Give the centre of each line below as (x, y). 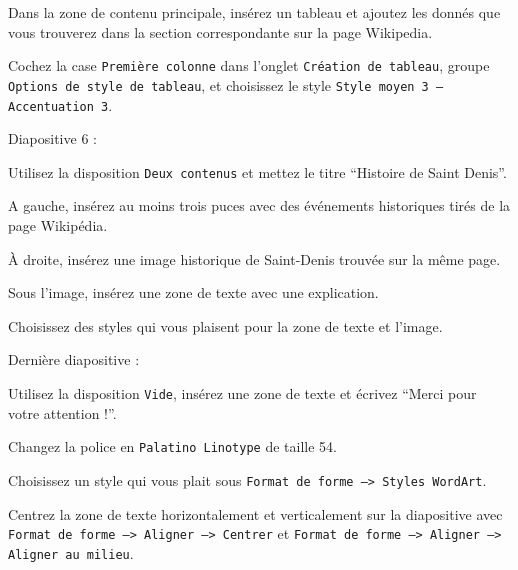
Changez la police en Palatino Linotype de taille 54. (172, 446)
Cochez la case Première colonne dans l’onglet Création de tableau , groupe (249, 65)
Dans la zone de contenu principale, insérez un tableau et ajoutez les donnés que (254, 12)
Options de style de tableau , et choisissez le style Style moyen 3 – (226, 84)
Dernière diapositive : (74, 359)
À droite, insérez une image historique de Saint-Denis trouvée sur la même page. (254, 258)
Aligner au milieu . (71, 552)
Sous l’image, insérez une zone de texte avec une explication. (193, 292)
